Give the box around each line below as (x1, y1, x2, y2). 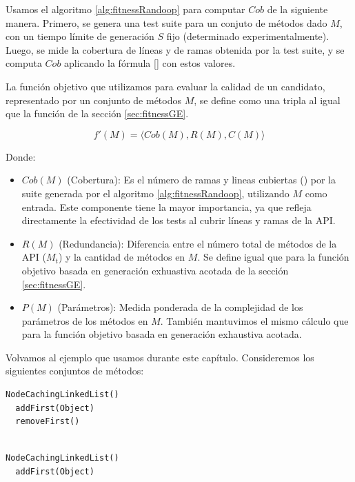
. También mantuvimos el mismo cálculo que (160, 313, 349, 328)
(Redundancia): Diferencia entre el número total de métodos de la (59, 236, 337, 250)
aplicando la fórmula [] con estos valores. (64, 56, 236, 70)
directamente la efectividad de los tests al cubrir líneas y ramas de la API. (21, 213, 336, 228)
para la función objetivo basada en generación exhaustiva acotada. (21, 327, 302, 341)
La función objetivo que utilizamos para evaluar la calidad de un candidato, (6, 79, 325, 93)
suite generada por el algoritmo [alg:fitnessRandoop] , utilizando (21, 185, 290, 200)
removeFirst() (15, 416, 80, 427)
